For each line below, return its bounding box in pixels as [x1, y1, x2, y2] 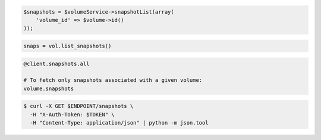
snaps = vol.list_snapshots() [23, 42, 112, 49]
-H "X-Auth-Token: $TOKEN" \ [30, 111, 115, 118]
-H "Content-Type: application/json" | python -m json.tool [30, 119, 209, 126]
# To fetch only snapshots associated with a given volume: [23, 77, 203, 84]
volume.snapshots [23, 85, 74, 92]
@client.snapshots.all [23, 60, 90, 67]
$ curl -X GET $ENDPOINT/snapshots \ [23, 103, 134, 110]
